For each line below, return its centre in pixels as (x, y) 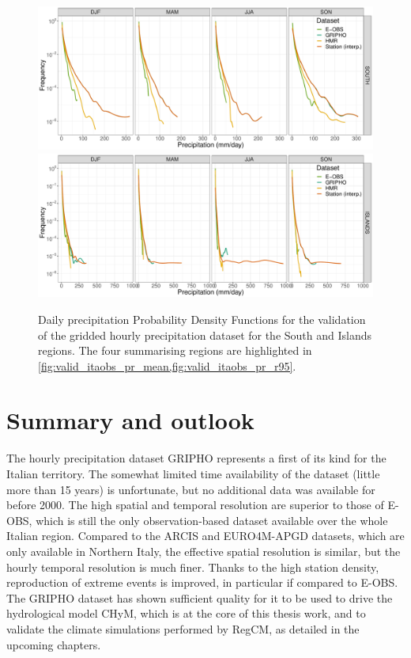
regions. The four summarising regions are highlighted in (175, 350)
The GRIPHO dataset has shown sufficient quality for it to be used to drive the (200, 597)
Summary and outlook (130, 420)
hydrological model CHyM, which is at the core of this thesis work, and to (186, 613)
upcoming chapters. (54, 644)
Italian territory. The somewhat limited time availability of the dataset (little (193, 474)
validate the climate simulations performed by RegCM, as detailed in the (183, 628)
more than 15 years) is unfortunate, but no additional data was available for (191, 489)
